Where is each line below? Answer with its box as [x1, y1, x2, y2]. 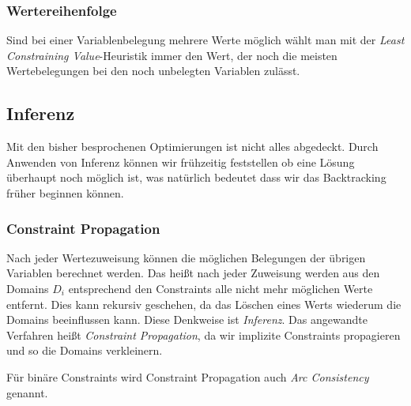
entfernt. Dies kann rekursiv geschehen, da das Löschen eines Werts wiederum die [6, 295, 402, 312]
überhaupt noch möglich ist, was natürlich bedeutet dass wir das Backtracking [6, 169, 386, 186]
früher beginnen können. [6, 184, 124, 201]
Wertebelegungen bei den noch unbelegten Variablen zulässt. [6, 62, 300, 79]
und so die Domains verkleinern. [6, 342, 163, 359]
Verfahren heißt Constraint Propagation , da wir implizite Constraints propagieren [6, 326, 401, 343]
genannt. [6, 384, 48, 400]
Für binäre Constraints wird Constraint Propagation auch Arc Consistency [6, 368, 369, 385]
